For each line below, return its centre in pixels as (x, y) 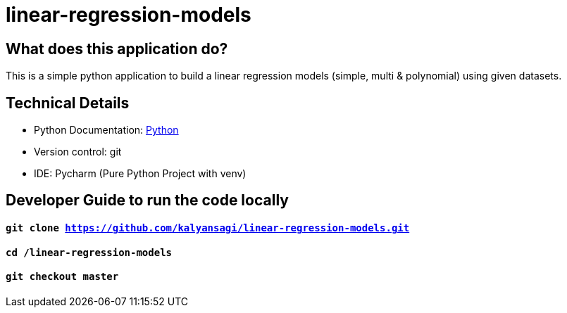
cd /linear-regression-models (89, 252)
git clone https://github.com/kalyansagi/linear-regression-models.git (208, 228)
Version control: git (78, 152)
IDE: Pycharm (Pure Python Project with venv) (140, 174)
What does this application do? (117, 49)
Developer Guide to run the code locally (147, 200)
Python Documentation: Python (106, 130)
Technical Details (68, 103)
